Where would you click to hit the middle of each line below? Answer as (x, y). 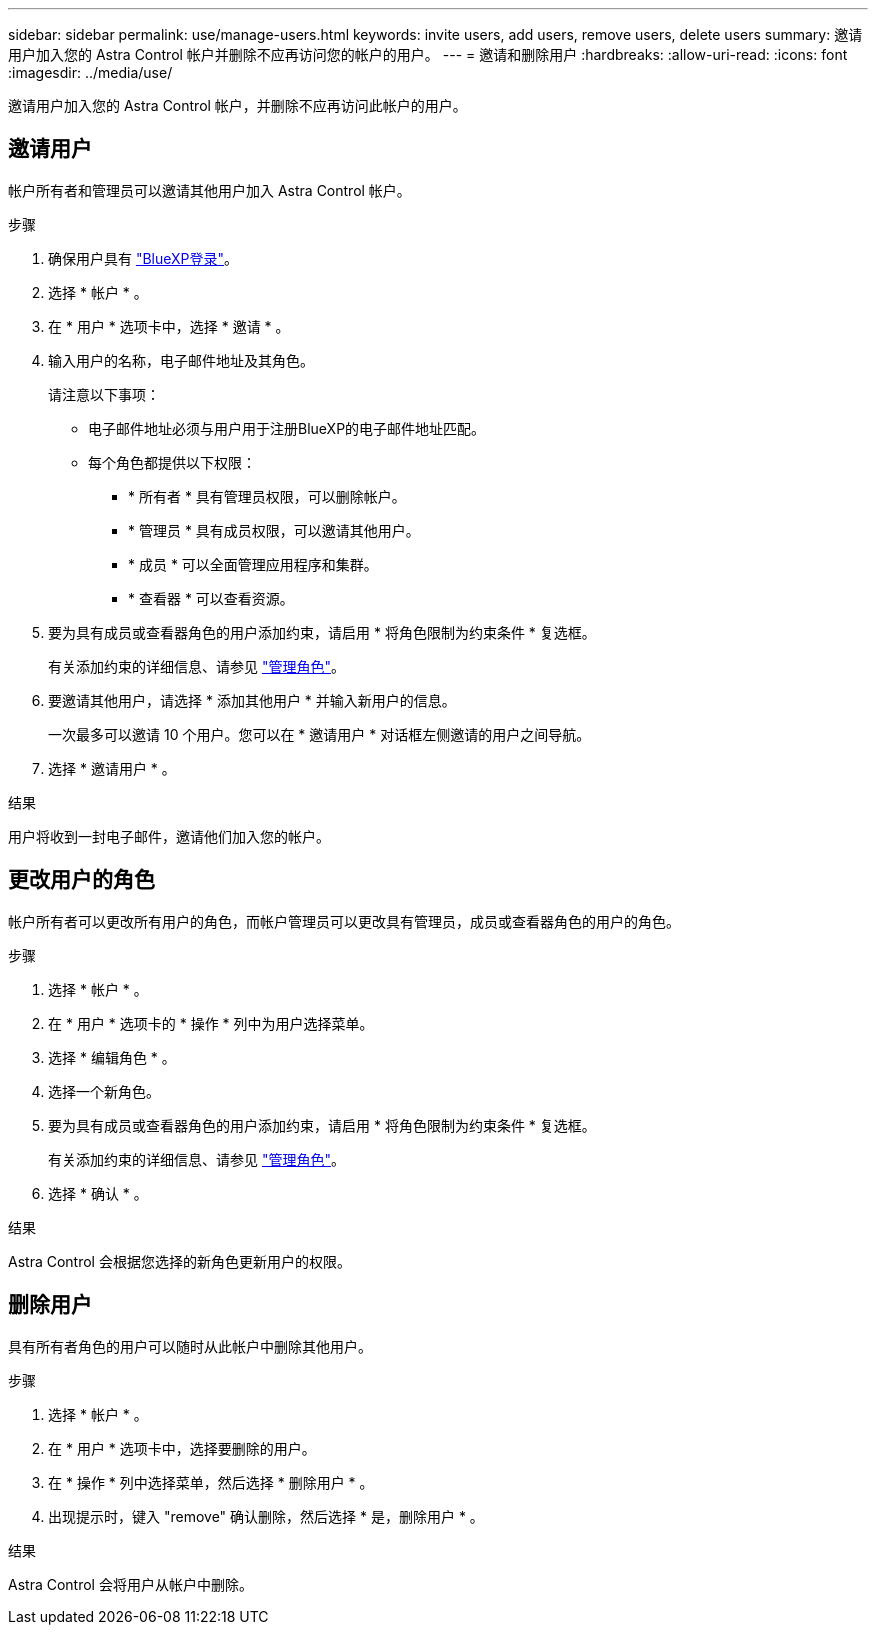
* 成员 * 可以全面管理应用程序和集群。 (253, 564)
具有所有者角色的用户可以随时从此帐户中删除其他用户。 (190, 1346)
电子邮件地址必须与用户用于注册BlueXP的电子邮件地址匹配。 (287, 428)
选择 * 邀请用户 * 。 (112, 768)
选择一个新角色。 (104, 1091)
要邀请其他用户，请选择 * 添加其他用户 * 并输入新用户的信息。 (252, 700)
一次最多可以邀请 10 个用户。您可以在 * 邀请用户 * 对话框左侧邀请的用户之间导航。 (319, 734)
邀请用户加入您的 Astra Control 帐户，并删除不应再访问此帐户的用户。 (237, 105)
